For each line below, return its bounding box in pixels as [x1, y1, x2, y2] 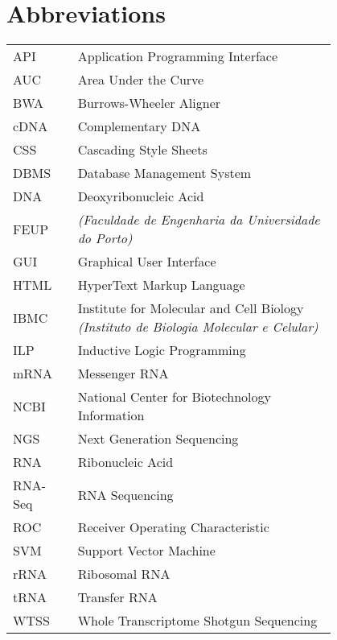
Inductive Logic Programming [77, 341, 246, 360]
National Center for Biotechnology [77, 387, 271, 407]
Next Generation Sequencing [77, 429, 239, 448]
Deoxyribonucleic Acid [77, 187, 204, 206]
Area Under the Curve [77, 70, 204, 89]
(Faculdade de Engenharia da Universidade [77, 210, 320, 229]
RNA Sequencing [77, 485, 174, 504]
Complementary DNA [77, 117, 201, 136]
